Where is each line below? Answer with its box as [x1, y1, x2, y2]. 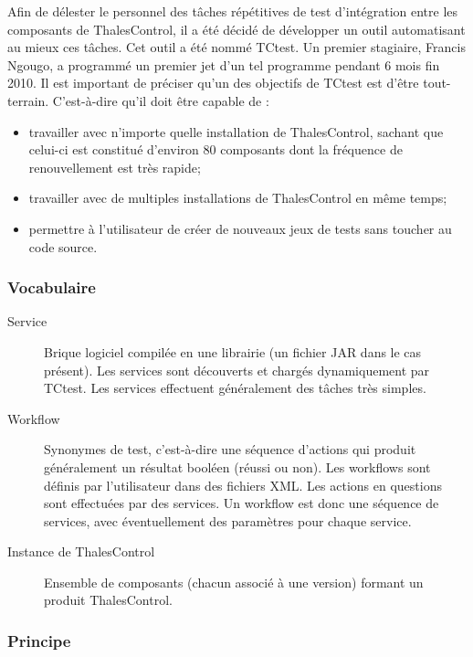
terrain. [7, 90, 49, 110]
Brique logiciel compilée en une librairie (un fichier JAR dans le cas [44, 342, 422, 361]
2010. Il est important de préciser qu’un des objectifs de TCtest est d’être [7, 73, 419, 92]
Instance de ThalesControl [7, 542, 155, 561]
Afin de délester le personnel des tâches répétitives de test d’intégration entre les [7, 2, 458, 20]
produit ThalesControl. [44, 590, 173, 609]
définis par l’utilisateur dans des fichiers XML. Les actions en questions [44, 475, 442, 494]
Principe [7, 629, 71, 652]
